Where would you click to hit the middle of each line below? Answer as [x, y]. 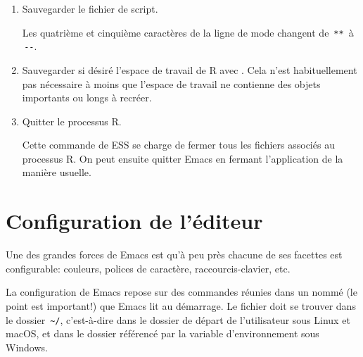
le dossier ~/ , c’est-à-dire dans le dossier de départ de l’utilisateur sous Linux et [178, 319]
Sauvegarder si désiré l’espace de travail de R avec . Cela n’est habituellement [190, 69]
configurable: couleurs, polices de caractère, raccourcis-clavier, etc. [148, 268]
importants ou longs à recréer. [87, 98]
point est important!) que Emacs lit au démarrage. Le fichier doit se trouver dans [181, 305]
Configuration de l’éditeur [134, 221]
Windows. [27, 347]
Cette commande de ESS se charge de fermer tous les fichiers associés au [178, 145]
